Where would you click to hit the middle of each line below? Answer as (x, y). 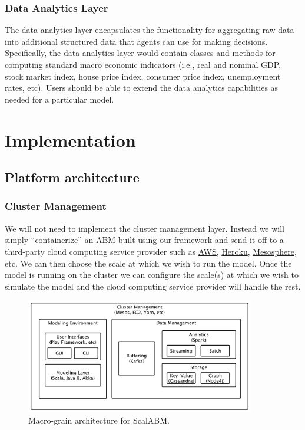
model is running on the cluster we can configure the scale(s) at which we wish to (152, 275)
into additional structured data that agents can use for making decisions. (136, 41)
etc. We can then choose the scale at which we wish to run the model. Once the (148, 263)
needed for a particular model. (59, 99)
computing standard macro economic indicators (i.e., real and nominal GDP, (143, 64)
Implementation (70, 139)
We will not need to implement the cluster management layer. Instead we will (145, 228)
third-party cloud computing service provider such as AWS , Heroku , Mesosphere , (151, 251)
